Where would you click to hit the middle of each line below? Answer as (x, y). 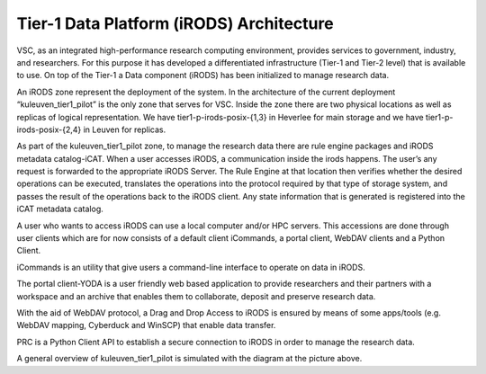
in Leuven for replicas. (125, 129)
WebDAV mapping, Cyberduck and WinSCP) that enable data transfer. (146, 325)
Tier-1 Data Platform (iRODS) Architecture (175, 23)
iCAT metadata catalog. (60, 209)
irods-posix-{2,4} (49, 129)
